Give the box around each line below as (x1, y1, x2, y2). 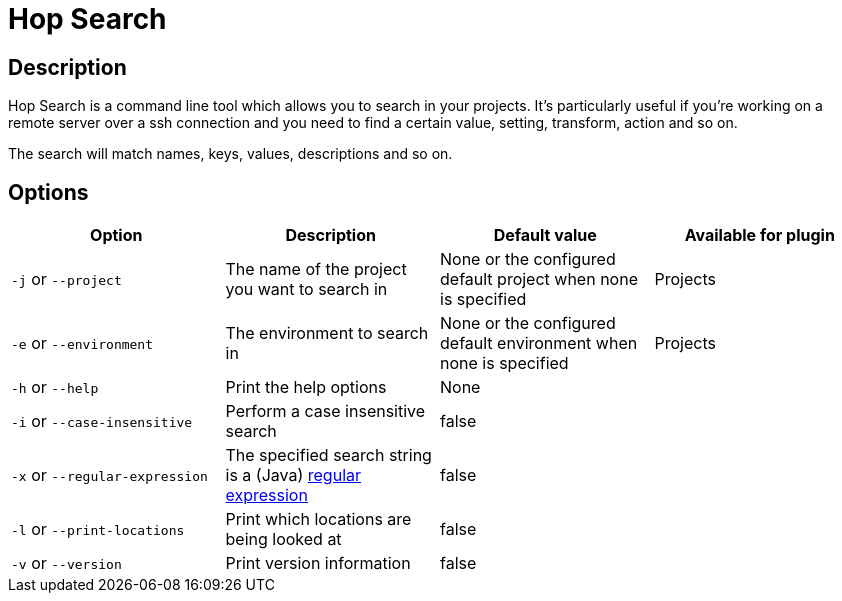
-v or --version (11, 553, 122, 574)
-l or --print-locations (11, 519, 185, 540)
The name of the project (225, 259, 407, 280)
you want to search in (225, 279, 388, 300)
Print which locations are (225, 509, 412, 530)
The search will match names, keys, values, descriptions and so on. (8, 145, 453, 163)
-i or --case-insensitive (11, 411, 193, 432)
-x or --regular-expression (11, 465, 208, 486)
